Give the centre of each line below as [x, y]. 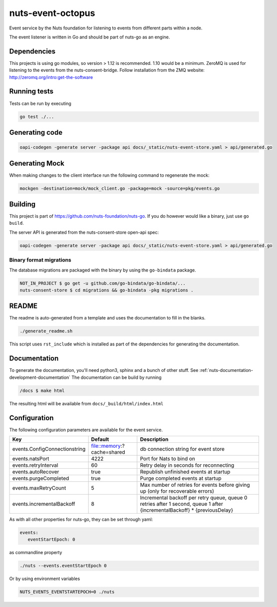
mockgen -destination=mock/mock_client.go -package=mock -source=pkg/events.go [120, 188]
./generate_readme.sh [46, 331]
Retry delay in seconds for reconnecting [187, 465]
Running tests [31, 92]
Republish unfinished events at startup [185, 472]
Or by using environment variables [45, 579]
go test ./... [37, 117]
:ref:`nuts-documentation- [226, 370]
